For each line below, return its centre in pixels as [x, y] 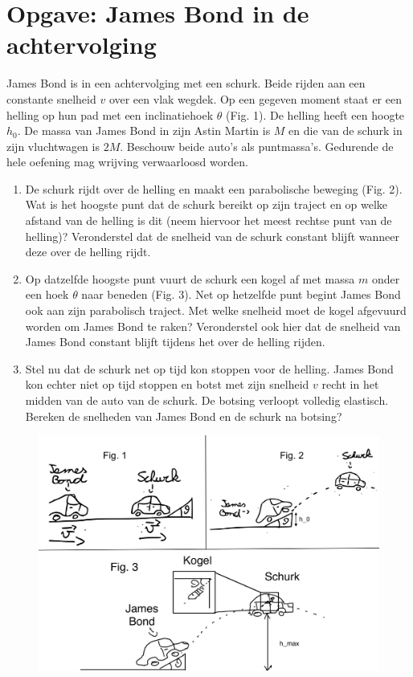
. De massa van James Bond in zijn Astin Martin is [144, 131]
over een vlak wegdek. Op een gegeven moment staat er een [255, 98]
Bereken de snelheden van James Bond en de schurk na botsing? [184, 416]
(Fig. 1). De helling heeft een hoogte [315, 114]
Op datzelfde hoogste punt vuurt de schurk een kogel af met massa [190, 278]
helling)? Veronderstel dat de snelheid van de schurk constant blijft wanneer [213, 236]
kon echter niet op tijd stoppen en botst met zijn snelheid [167, 384]
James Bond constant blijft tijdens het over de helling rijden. [175, 342]
